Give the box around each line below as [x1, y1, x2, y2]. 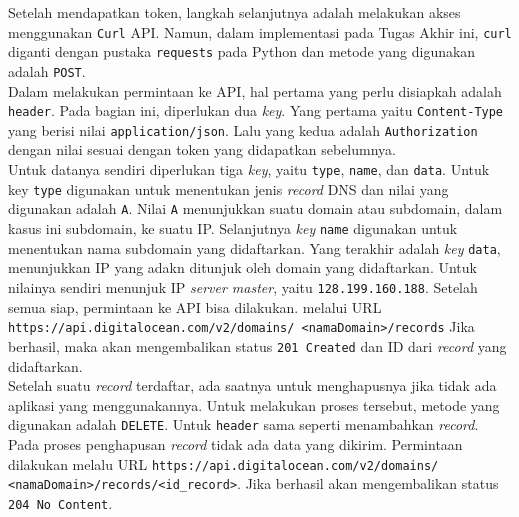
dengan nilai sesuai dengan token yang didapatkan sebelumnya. [8, 139, 396, 160]
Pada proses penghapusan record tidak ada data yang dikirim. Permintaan [8, 433, 463, 454]
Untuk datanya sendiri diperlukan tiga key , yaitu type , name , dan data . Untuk [8, 159, 490, 180]
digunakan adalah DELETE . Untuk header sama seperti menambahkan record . [8, 414, 479, 435]
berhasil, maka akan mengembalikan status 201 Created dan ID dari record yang [8, 335, 507, 356]
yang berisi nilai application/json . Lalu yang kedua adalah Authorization [8, 119, 478, 140]
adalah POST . [8, 60, 86, 81]
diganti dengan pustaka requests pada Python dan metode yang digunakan [8, 41, 476, 62]
